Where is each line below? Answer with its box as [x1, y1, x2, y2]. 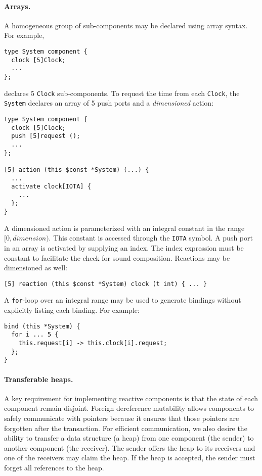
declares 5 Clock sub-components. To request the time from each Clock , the [4, 87, 240, 98]
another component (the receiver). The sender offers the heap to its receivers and [4, 442, 255, 453]
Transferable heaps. [4, 373, 73, 384]
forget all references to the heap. [4, 462, 104, 472]
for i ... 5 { [11, 331, 59, 339]
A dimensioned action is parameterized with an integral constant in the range [4, 222, 245, 233]
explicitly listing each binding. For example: [4, 305, 140, 315]
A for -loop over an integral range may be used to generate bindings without [4, 295, 241, 305]
